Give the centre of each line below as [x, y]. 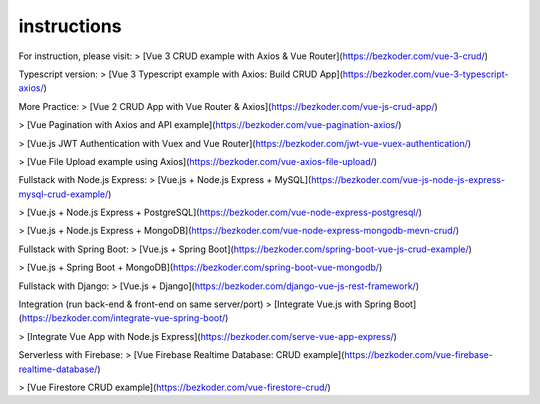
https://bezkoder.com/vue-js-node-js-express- [407, 180]
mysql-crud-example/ [63, 194]
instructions [70, 26]
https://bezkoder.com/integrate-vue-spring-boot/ [123, 318]
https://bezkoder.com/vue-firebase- [418, 355]
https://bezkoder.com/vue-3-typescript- [425, 74]
